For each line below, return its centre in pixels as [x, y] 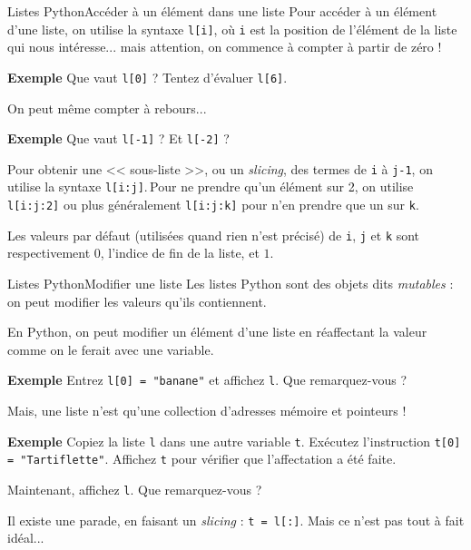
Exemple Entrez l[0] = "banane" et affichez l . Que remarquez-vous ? [207, 380]
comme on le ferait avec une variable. [111, 349]
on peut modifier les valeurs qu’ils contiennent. [137, 301]
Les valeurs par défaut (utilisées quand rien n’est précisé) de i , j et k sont [214, 235]
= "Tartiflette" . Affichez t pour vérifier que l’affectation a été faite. [202, 459]
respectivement [49, 253]
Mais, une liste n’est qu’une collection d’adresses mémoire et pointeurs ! [207, 410]
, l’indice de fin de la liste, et [180, 253]
